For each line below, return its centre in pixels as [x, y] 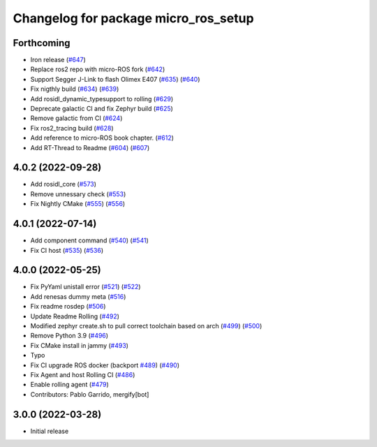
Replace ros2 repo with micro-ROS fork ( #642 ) [98, 69]
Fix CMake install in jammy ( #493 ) [80, 345]
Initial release [50, 431]
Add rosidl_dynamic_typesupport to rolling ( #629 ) [102, 98]
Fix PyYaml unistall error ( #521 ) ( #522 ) [86, 287]
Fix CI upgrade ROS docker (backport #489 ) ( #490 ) [105, 365]
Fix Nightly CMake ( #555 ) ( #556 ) [78, 204]
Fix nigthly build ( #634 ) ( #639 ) [75, 89]
